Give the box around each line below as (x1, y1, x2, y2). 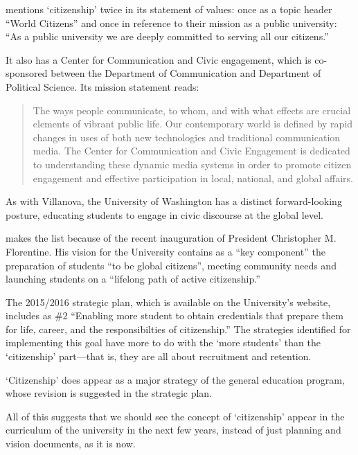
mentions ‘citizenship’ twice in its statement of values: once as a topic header (6, 2, 332, 16)
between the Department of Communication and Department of (51, 66, 321, 80)
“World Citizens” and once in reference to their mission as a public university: (6, 15, 337, 30)
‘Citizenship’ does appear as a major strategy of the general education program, (6, 372, 345, 386)
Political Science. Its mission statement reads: (6, 79, 199, 93)
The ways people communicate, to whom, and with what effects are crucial (33, 102, 351, 117)
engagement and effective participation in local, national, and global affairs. (33, 170, 353, 185)
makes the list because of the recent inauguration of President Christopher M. (6, 231, 337, 245)
